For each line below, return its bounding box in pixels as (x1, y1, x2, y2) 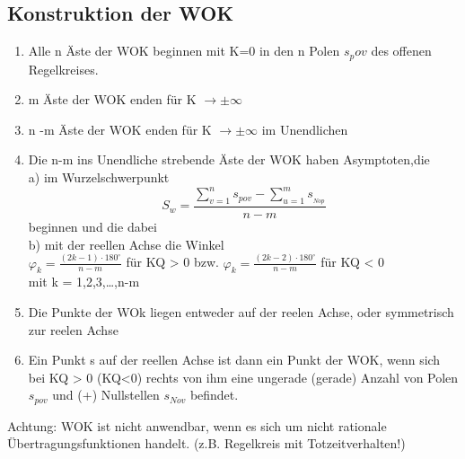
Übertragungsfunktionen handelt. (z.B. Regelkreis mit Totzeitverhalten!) (7, 434, 406, 453)
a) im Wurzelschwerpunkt (28, 168, 170, 187)
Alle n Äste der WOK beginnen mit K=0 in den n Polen (28, 41, 340, 60)
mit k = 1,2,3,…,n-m (28, 272, 140, 291)
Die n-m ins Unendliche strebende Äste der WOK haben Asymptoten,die (28, 150, 430, 169)
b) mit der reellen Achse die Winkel (28, 234, 224, 253)
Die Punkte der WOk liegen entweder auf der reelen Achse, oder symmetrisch (28, 302, 454, 321)
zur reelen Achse (28, 320, 118, 339)
